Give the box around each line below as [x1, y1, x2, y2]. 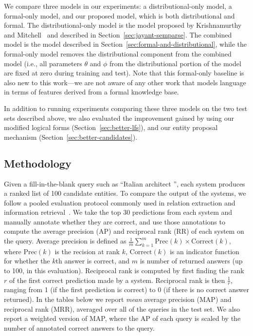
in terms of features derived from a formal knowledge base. [4, 87, 179, 97]
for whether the [4, 256, 50, 266]
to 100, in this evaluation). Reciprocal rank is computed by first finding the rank [4, 265, 244, 276]
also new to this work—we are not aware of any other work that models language [4, 77, 246, 87]
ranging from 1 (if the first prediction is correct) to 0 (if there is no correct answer [4, 284, 249, 295]
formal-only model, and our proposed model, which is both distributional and [4, 10, 235, 20]
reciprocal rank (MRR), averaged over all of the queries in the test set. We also [4, 303, 240, 314]
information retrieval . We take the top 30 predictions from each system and [4, 207, 233, 217]
